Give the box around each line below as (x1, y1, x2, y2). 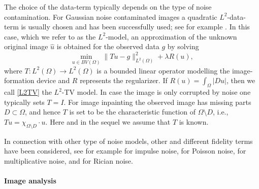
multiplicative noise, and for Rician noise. (4, 155, 133, 166)
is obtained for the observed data (56, 41, 159, 52)
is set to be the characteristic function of (69, 106, 196, 117)
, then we (226, 75, 255, 86)
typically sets (4, 96, 45, 107)
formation (4, 75, 35, 86)
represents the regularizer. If (80, 75, 168, 86)
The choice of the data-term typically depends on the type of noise (4, 2, 212, 12)
